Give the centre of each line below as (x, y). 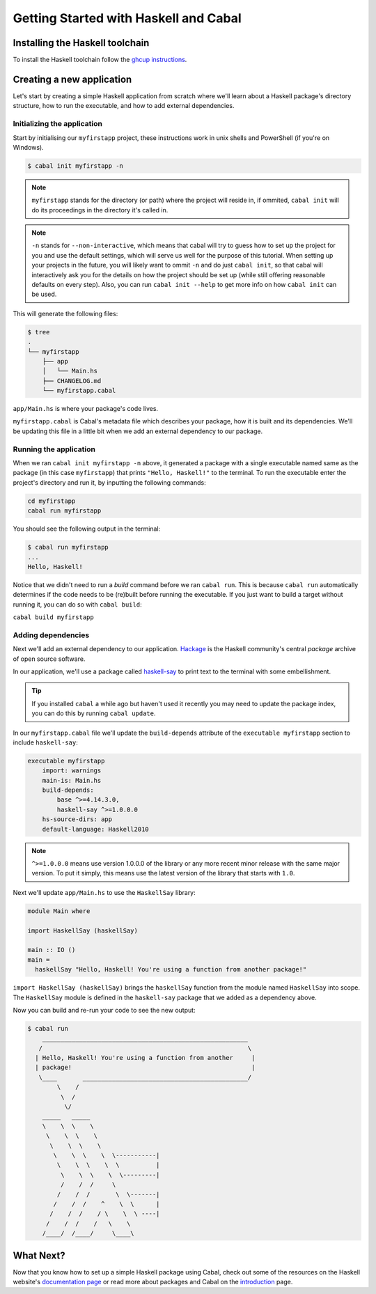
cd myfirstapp (52, 501)
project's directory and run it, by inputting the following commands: (109, 482)
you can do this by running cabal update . (94, 713)
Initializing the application (57, 124)
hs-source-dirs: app (77, 819)
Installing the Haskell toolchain (81, 43)
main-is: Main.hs (72, 780)
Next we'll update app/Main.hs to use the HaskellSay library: (104, 892)
